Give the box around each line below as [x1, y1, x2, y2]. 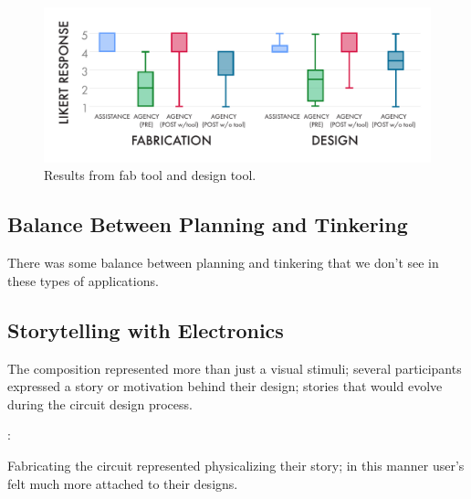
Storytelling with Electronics [7, 315, 284, 344]
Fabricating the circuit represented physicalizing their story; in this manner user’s [7, 455, 465, 474]
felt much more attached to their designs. [7, 473, 238, 493]
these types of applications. [7, 271, 159, 290]
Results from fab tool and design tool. [44, 165, 256, 185]
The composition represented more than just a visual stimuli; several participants [7, 358, 462, 377]
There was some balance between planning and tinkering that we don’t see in [7, 253, 439, 272]
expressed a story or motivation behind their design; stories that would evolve [7, 377, 443, 396]
